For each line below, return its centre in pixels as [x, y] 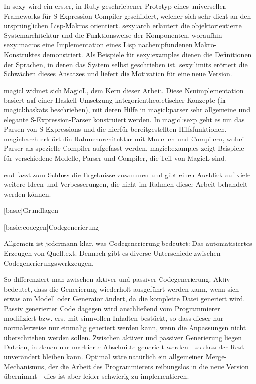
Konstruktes [22, 54]
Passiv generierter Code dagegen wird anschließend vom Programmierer [112, 308]
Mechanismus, [25, 366]
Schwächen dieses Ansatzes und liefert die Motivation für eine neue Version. [118, 74]
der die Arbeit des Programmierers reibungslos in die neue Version [148, 366]
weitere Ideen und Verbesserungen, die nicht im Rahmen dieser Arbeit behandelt [126, 184]
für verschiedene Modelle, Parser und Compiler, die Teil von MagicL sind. [115, 157]
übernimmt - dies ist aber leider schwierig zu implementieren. [96, 376]
